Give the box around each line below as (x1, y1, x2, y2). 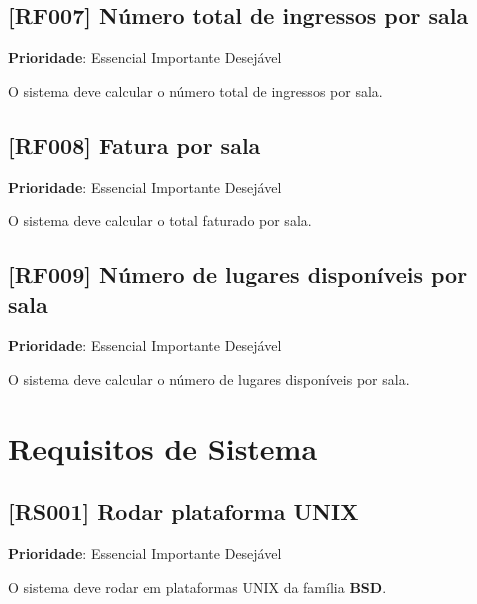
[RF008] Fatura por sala (8, 129, 261, 160)
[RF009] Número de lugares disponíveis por (8, 259, 468, 290)
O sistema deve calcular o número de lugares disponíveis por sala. (8, 368, 410, 389)
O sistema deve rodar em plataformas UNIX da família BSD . (8, 576, 387, 597)
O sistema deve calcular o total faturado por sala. (8, 210, 312, 231)
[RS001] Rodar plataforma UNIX (8, 496, 359, 527)
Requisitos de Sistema (8, 427, 318, 468)
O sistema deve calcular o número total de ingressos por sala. (8, 80, 383, 101)
